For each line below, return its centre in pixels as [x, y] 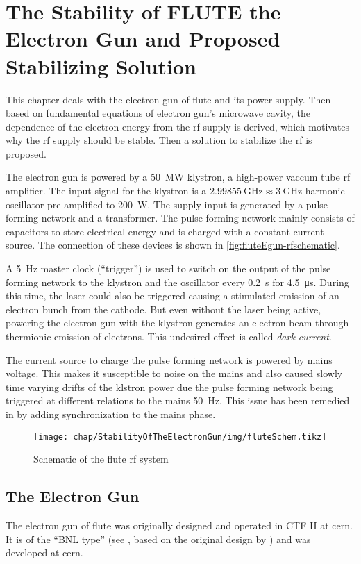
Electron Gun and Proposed [143, 39]
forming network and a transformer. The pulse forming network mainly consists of [180, 218]
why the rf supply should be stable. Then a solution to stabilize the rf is [159, 140]
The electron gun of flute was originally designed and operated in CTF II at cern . [179, 525]
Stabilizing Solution [101, 66]
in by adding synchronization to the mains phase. [111, 414]
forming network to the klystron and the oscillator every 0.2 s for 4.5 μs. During [177, 282]
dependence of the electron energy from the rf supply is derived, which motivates [178, 126]
